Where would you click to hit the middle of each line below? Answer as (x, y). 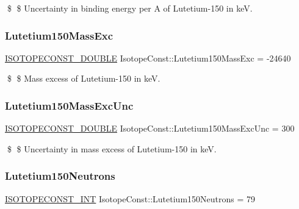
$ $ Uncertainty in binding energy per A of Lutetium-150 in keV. (130, 8)
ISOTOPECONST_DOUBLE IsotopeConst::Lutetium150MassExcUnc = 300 (150, 128)
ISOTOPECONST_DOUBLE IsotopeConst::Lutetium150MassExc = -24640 (148, 58)
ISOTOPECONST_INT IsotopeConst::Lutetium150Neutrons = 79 (130, 198)
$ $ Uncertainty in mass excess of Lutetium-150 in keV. (112, 148)
